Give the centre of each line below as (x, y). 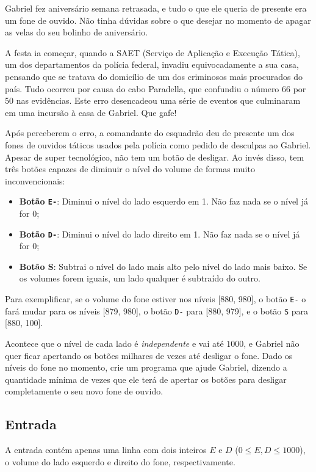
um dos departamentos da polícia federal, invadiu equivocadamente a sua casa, (152, 64)
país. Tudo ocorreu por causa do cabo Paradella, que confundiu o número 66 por (156, 88)
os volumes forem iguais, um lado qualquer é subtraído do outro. (140, 278)
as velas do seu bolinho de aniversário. (77, 32)
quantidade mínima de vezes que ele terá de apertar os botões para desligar (146, 379)
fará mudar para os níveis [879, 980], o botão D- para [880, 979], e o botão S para (157, 310)
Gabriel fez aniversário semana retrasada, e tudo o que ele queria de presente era (156, 8)
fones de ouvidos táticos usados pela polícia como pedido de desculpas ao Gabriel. (158, 144)
